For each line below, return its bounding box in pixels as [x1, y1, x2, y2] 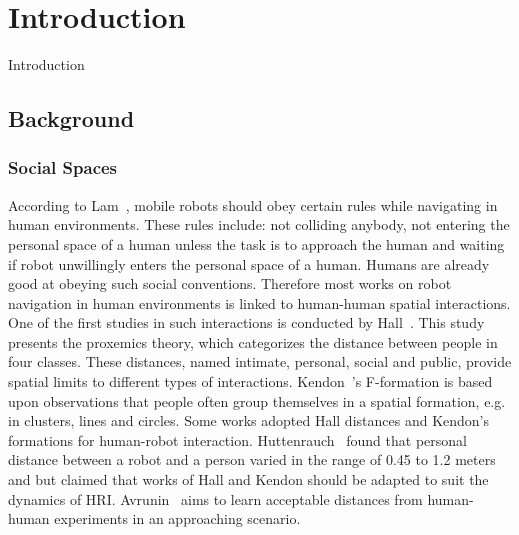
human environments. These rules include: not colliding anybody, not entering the [8, 214, 510, 235]
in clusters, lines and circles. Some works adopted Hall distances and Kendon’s [8, 410, 489, 431]
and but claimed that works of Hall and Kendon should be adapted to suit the [8, 469, 489, 490]
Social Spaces [8, 155, 118, 180]
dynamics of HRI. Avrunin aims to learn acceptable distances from [8, 488, 423, 509]
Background [8, 103, 135, 134]
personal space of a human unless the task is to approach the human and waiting [8, 233, 505, 254]
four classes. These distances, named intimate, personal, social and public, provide [8, 351, 512, 372]
